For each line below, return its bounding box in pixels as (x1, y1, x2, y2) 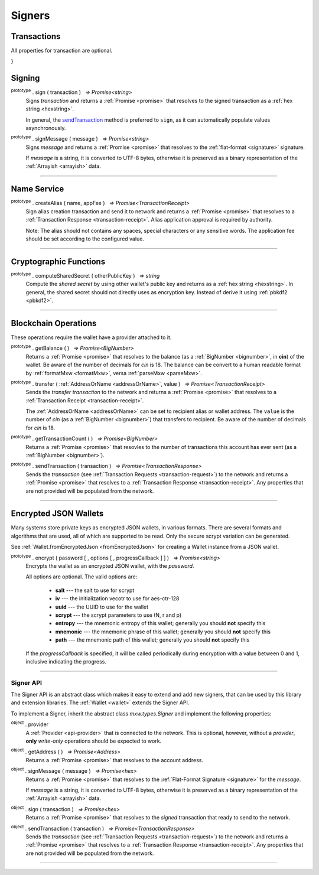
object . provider (11, 720, 49, 728)
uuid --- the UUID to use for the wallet (55, 603, 149, 610)
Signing (11, 73, 40, 83)
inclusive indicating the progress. (25, 658, 106, 665)
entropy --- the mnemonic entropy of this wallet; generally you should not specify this (55, 620, 266, 627)
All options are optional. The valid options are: (25, 573, 138, 580)
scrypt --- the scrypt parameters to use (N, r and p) (55, 611, 182, 619)
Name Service (11, 184, 64, 194)
